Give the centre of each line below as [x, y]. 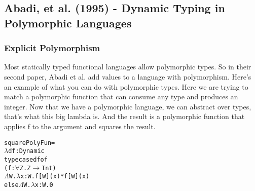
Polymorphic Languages [68, 23]
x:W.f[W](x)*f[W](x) [55, 177]
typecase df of [26, 159]
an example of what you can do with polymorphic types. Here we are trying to [126, 86]
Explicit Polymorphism [52, 48]
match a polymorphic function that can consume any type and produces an [121, 97]
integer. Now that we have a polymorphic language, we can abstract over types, [128, 106]
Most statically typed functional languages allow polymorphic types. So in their [128, 67]
